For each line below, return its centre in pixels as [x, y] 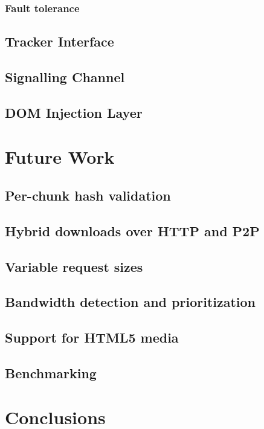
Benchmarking [51, 373]
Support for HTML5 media [92, 337]
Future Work [60, 157]
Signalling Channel [65, 77]
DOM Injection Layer [74, 112]
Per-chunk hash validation [88, 195]
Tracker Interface [60, 41]
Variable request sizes [74, 266]
